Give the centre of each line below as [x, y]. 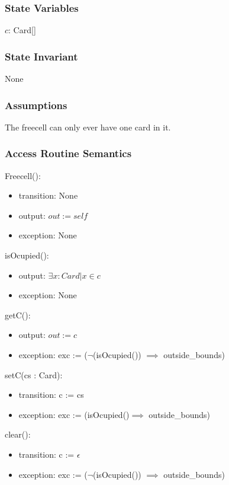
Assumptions [36, 105]
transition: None [48, 195]
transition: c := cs [51, 395]
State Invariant [41, 56]
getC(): [18, 315]
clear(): [18, 434]
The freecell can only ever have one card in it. [88, 127]
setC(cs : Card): [34, 374]
